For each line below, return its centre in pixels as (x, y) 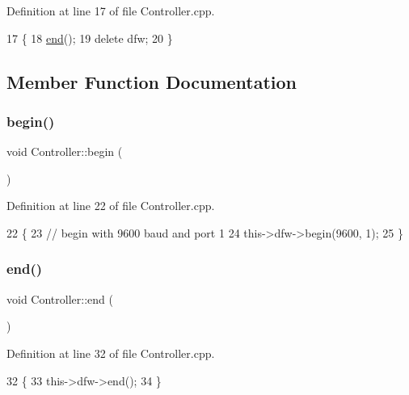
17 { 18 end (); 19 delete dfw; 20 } (90, 38)
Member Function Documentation (152, 81)
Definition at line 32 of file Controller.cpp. (111, 353)
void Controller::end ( (60, 298)
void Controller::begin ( (65, 151)
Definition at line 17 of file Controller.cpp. (111, 11)
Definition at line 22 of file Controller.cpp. (111, 206)
